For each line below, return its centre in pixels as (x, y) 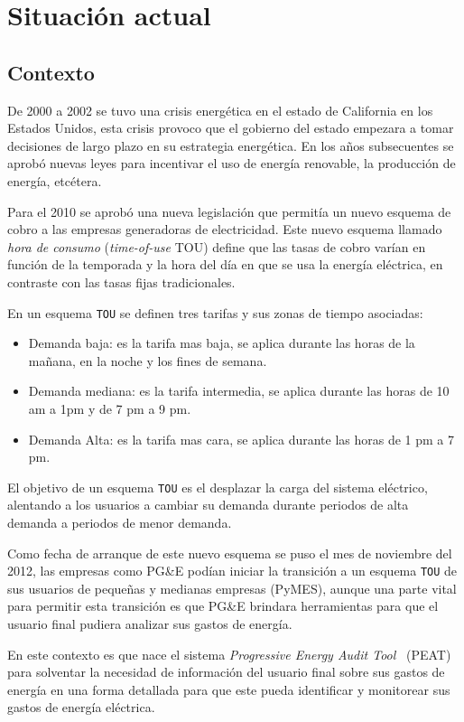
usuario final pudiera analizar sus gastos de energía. (150, 624)
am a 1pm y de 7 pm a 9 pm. (110, 408)
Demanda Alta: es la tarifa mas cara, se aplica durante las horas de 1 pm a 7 (241, 439)
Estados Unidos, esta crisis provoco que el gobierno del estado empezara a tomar (231, 128)
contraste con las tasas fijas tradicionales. (121, 281)
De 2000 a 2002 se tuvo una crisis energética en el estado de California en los (220, 110)
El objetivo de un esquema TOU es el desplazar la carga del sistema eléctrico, (218, 487)
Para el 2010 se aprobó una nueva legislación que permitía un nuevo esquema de (229, 211)
